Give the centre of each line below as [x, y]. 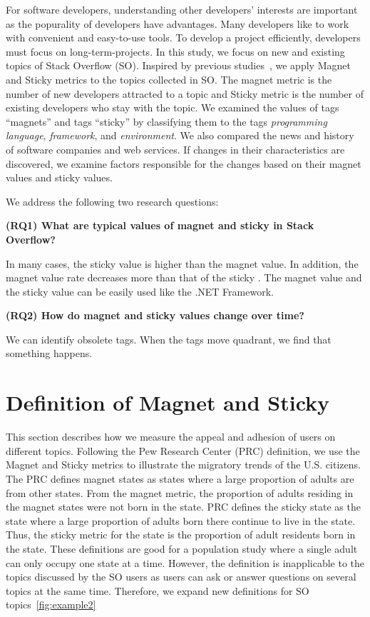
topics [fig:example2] [51, 605]
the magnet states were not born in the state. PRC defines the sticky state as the [183, 507]
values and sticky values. [59, 177]
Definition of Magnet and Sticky [168, 402]
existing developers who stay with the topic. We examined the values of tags [173, 107]
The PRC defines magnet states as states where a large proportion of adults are [180, 478]
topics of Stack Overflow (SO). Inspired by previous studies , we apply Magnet [178, 65]
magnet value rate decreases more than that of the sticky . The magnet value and [184, 277]
